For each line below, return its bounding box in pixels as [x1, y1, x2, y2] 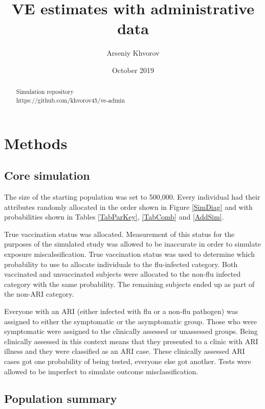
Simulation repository [16, 87, 74, 96]
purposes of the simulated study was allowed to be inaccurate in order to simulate [4, 238, 261, 249]
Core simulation [4, 167, 90, 183]
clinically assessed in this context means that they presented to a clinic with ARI [4, 335, 258, 346]
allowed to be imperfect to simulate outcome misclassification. [4, 366, 198, 376]
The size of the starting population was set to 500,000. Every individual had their [4, 191, 260, 202]
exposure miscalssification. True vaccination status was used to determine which [4, 248, 255, 259]
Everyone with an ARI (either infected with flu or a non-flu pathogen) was [4, 305, 238, 316]
